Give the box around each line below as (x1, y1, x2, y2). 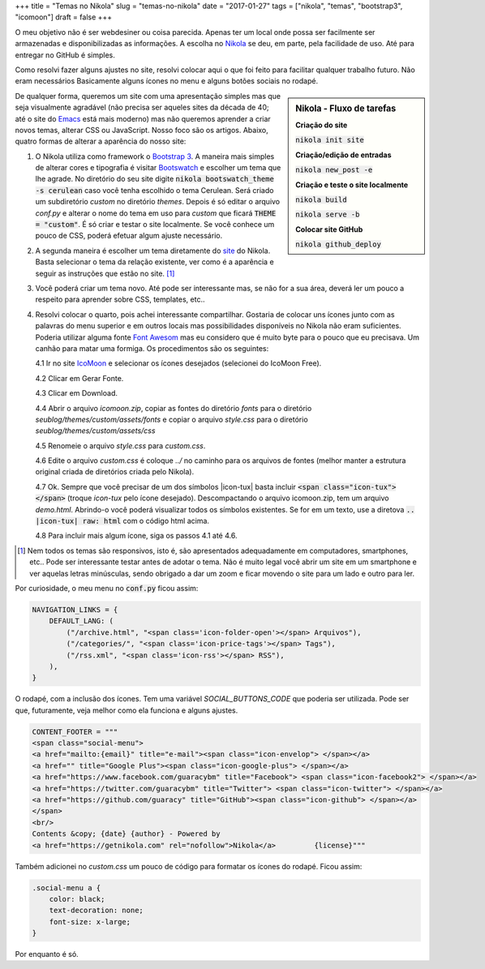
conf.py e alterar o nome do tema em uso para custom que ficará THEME (35, 208, 277, 218)
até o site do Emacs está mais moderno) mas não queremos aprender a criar (15, 114, 271, 123)
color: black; (49, 894, 105, 903)
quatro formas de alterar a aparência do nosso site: (15, 136, 187, 146)
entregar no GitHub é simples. (15, 49, 115, 60)
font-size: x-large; (49, 917, 131, 926)
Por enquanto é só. (15, 950, 79, 959)
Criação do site (295, 120, 348, 130)
